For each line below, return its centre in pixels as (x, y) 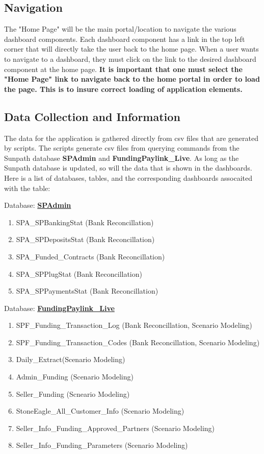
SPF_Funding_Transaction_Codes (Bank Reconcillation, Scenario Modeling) (138, 342)
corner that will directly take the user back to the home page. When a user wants (131, 49)
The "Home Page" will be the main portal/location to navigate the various (120, 29)
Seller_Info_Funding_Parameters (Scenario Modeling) (102, 445)
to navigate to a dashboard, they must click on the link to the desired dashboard (130, 58)
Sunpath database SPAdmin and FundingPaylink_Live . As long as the (122, 158)
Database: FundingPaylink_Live (59, 308)
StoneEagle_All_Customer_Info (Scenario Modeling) (100, 411)
